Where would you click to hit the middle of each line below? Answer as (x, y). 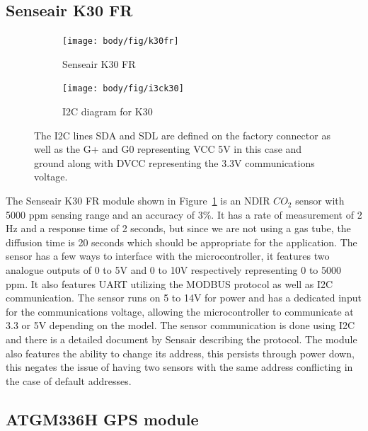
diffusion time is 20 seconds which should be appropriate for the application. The (182, 242)
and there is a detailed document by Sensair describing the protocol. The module (182, 339)
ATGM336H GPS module (102, 419)
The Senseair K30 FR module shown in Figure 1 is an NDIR (138, 201)
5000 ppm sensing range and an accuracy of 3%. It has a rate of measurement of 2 (184, 214)
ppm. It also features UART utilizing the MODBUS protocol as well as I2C (169, 283)
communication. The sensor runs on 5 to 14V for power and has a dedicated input (184, 298)
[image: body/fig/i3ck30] (123, 89)
